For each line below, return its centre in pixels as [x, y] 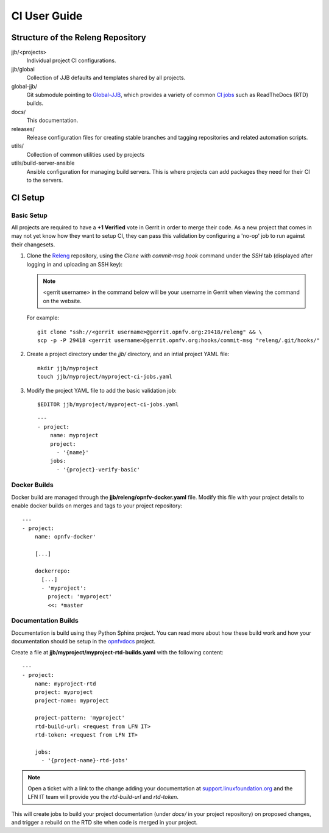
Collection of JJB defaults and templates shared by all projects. [106, 78]
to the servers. [45, 180]
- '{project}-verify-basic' [98, 469]
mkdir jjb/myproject [68, 368]
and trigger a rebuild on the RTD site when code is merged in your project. [104, 823]
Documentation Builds [45, 621]
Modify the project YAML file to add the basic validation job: [101, 390]
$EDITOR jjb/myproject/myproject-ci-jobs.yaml [108, 404]
